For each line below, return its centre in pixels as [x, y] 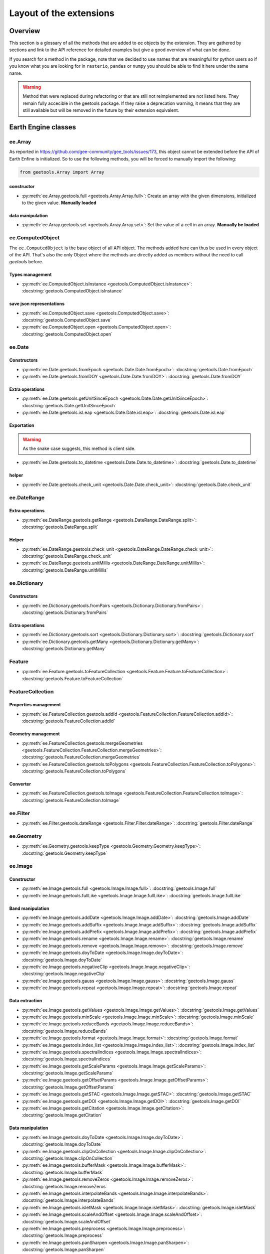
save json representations [37, 304]
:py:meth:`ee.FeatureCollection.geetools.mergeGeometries [82, 743]
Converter [20, 784]
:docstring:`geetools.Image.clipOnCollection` [68, 1158]
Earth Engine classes [43, 127]
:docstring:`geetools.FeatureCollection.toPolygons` [74, 771]
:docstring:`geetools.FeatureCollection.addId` [68, 721]
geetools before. [26, 262]
